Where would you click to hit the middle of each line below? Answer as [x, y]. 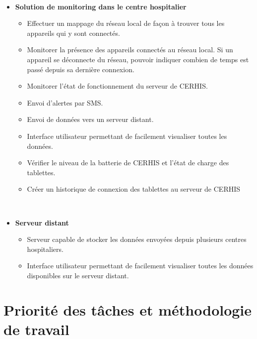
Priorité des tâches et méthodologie [128, 309]
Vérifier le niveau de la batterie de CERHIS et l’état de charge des [128, 163]
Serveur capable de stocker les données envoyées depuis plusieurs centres [137, 239]
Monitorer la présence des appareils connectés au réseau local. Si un [130, 50]
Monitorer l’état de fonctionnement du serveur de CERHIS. [117, 86]
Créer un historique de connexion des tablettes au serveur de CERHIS [134, 189]
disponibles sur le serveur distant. [78, 275]
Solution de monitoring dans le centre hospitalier [101, 6]
